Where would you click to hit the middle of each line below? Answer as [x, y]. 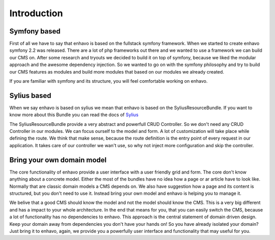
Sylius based [30, 96]
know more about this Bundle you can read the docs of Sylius [74, 115]
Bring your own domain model [58, 160]
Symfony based [35, 31]
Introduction [36, 13]
